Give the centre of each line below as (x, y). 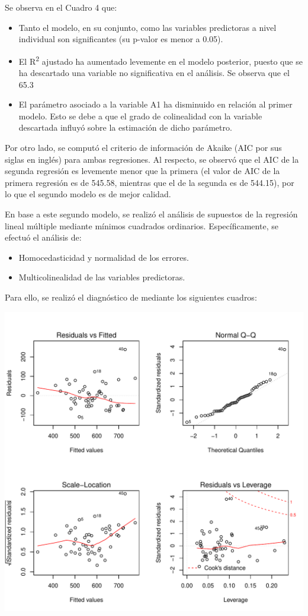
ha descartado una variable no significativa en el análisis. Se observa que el (154, 73)
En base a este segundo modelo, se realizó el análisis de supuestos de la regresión (151, 214)
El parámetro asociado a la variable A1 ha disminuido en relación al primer (155, 104)
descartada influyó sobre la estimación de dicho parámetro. (125, 127)
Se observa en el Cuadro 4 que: (61, 7)
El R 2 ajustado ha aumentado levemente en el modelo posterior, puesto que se (161, 60)
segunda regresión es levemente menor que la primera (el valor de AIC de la (142, 171)
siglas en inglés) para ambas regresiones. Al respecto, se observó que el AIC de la (152, 159)
